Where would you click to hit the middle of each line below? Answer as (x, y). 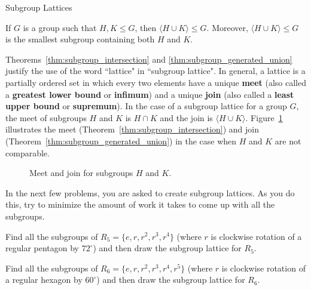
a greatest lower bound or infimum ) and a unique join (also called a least (150, 94)
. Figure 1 (264, 117)
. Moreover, (227, 27)
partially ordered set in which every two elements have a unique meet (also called (156, 82)
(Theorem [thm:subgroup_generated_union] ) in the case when (121, 141)
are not (288, 141)
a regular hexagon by (44, 280)
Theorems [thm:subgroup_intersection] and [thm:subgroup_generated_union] (149, 59)
